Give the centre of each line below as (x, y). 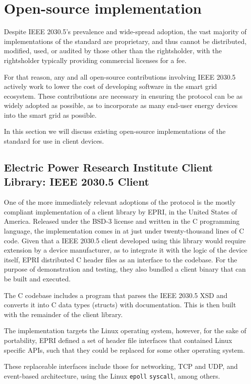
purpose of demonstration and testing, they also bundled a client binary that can (125, 269)
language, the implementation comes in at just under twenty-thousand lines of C (124, 231)
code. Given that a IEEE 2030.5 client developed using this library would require (125, 240)
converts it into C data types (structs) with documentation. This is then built (120, 305)
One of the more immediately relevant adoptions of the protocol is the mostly (120, 202)
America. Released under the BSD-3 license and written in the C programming (122, 221)
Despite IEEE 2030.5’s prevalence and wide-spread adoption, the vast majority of (125, 32)
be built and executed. (37, 278)
